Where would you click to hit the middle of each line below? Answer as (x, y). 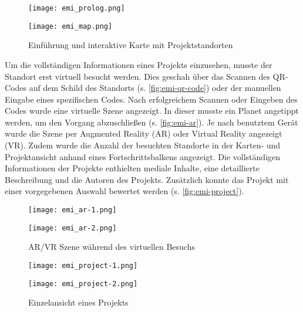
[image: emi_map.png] (70, 26)
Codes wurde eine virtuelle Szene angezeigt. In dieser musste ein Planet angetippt (152, 111)
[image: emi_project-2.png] (83, 284)
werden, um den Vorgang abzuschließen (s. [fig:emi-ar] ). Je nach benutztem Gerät (151, 122)
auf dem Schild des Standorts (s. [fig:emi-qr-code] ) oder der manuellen (155, 88)
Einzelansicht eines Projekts (78, 302)
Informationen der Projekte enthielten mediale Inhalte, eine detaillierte (132, 168)
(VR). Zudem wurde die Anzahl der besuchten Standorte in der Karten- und (143, 145)
